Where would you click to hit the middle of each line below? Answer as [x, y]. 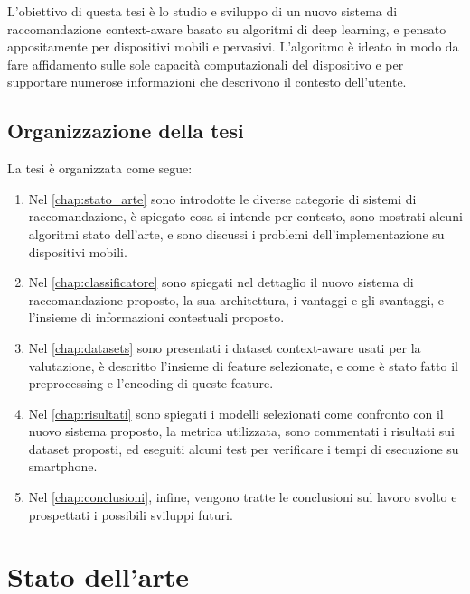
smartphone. [63, 466]
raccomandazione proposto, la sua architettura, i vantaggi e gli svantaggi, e [236, 299]
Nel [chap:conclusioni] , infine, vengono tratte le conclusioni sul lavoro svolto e [243, 497]
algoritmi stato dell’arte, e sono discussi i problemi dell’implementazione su [236, 233]
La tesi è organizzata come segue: [100, 168]
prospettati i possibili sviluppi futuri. [131, 514]
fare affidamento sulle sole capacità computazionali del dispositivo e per [206, 64]
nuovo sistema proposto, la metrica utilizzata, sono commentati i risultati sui [241, 431]
